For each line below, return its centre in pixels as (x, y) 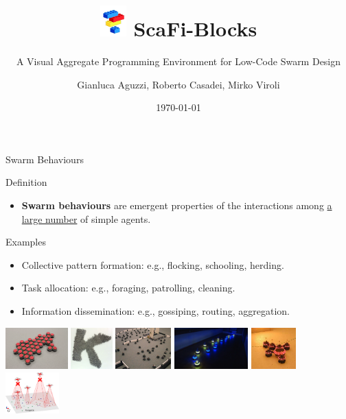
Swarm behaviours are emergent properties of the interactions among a (177, 205)
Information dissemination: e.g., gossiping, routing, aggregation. (155, 311)
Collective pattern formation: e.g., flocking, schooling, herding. (153, 264)
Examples (26, 242)
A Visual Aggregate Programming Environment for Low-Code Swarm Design (178, 61)
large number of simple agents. (86, 218)
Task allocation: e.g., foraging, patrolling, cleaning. (128, 288)
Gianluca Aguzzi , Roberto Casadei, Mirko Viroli (178, 84)
